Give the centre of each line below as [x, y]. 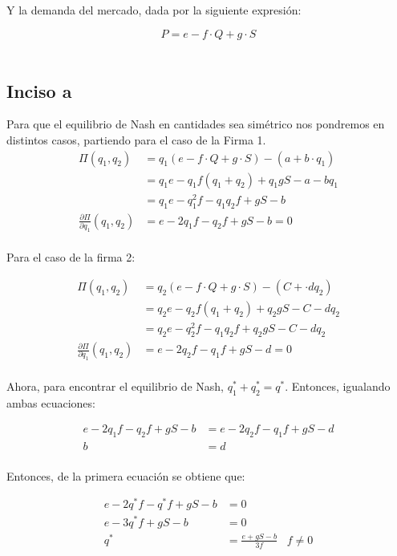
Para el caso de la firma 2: [71, 257]
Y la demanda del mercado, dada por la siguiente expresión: [154, 10]
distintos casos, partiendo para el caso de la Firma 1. [136, 139]
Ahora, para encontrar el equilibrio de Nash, [115, 386]
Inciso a [39, 90]
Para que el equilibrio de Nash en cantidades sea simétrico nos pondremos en [196, 124]
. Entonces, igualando [338, 386]
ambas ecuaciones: [51, 402]
